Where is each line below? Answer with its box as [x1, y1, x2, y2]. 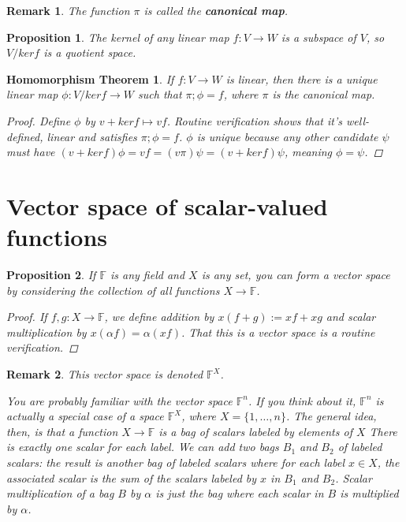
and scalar [326, 308, 376, 325]
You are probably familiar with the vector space [6, 392, 233, 408]
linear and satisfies [47, 128, 137, 144]
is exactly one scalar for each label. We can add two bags [6, 438, 279, 455]
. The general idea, [285, 408, 377, 424]
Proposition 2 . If [6, 267, 96, 283]
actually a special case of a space [6, 408, 164, 424]
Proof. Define [6, 112, 71, 129]
